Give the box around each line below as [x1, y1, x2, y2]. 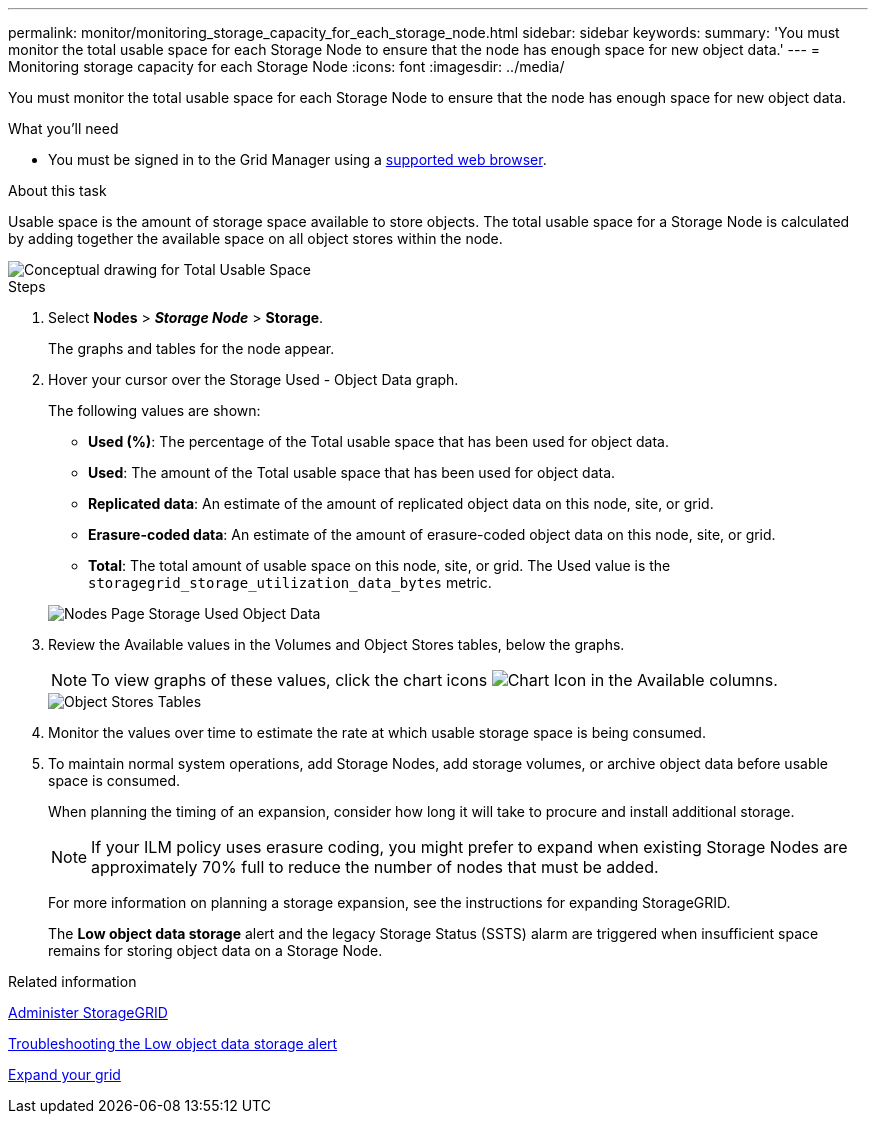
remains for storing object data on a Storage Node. [48, 942, 383, 959]
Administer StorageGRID [8, 1004, 168, 1021]
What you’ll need [8, 120, 119, 137]
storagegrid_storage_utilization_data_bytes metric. [88, 574, 492, 591]
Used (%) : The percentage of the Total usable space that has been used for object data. [88, 433, 669, 450]
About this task [8, 182, 107, 199]
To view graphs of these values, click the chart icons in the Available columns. [91, 670, 778, 690]
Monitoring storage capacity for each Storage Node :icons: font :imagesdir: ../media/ [8, 58, 565, 75]
